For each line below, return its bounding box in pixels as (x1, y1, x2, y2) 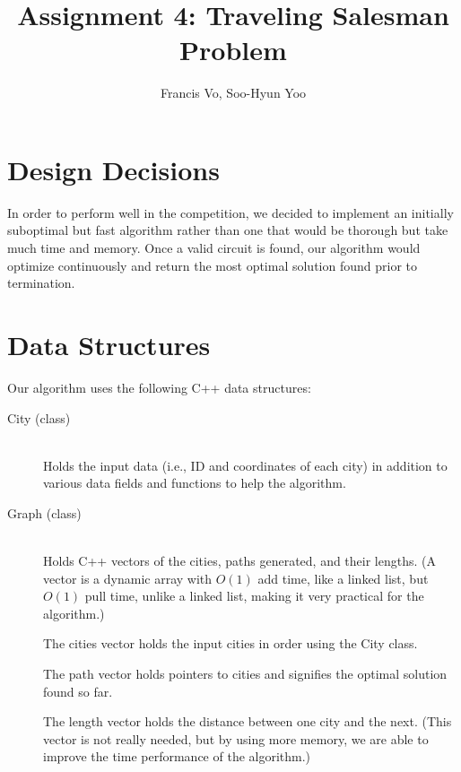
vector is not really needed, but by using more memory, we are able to (43, 729, 429, 748)
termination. (7, 273, 75, 292)
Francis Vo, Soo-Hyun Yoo (160, 83, 307, 102)
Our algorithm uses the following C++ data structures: (7, 377, 311, 396)
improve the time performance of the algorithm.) (43, 747, 311, 766)
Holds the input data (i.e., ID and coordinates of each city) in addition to (43, 455, 448, 474)
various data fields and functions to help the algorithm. (43, 473, 346, 492)
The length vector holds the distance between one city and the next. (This (43, 712, 452, 731)
